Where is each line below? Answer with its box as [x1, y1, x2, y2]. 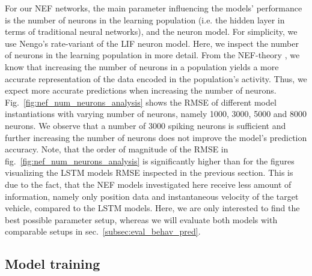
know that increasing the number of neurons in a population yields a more [5, 60, 279, 73]
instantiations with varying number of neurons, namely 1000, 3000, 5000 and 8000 [5, 107, 307, 120]
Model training [5, 254, 100, 273]
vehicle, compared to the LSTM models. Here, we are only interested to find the [5, 202, 300, 214]
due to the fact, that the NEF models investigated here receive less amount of [5, 178, 292, 190]
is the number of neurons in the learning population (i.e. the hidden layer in [5, 13, 285, 26]
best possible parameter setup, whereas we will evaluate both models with [5, 213, 278, 226]
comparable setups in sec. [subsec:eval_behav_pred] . [5, 225, 201, 238]
